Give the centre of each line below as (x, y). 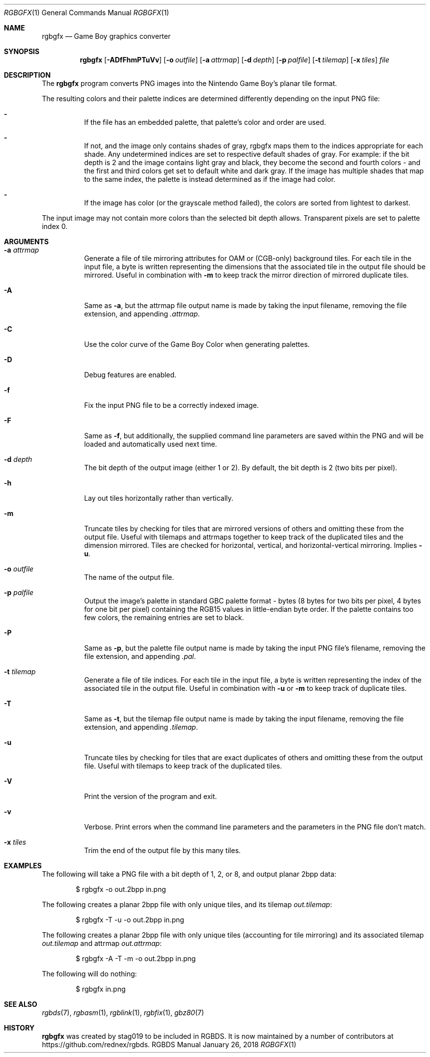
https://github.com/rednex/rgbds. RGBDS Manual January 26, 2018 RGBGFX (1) (169, 1044)
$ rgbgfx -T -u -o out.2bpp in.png (130, 920)
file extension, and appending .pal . (140, 656)
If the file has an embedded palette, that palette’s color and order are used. (205, 122)
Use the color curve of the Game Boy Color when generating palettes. (197, 344)
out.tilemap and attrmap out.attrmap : (102, 943)
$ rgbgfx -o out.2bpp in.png (121, 889)
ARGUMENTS (27, 242)
